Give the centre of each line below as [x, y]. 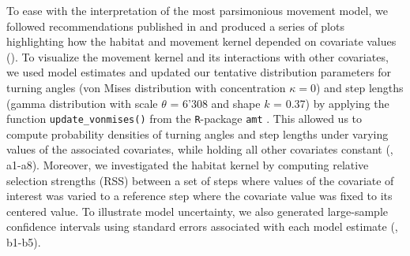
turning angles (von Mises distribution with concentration [146, 87]
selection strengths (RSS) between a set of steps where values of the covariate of [200, 180]
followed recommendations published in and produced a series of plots [175, 26]
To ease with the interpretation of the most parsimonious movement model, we [197, 10]
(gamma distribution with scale [82, 103]
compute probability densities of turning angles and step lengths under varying [197, 134]
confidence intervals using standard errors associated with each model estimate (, [202, 226]
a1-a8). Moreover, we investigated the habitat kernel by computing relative [188, 165]
